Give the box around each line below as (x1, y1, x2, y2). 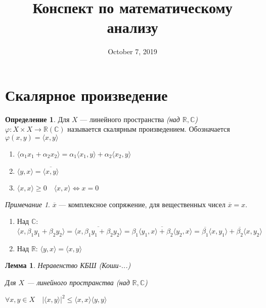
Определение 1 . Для (5, 113, 70, 124)
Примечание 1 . (5, 199, 50, 209)
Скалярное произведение (5, 84, 168, 105)
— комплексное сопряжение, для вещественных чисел (59, 199, 226, 209)
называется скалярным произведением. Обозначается (67, 124, 230, 134)
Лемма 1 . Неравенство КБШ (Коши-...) (5, 260, 131, 271)
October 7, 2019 (108, 46, 157, 57)
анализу (107, 17, 158, 37)
